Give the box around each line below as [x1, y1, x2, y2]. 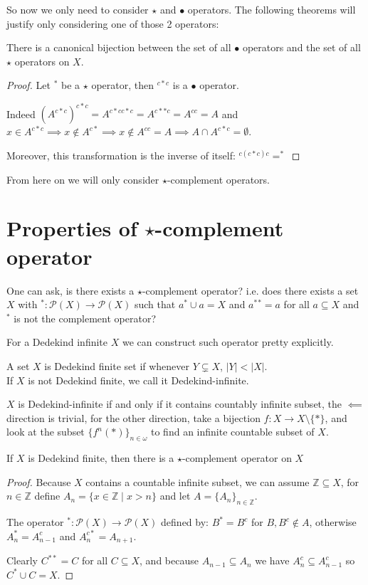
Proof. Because [6, 474, 71, 489]
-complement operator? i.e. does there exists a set [142, 283, 359, 297]
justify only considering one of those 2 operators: [6, 16, 219, 31]
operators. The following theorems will [187, 2, 356, 16]
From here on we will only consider [6, 172, 159, 186]
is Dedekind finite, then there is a [28, 450, 174, 465]
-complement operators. [167, 172, 270, 186]
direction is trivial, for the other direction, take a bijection [6, 410, 261, 425]
